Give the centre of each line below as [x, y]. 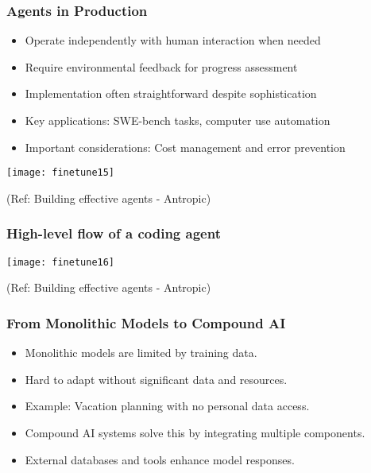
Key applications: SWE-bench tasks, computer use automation [178, 120]
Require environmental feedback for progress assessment [161, 66]
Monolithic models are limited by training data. [141, 353]
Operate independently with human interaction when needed [173, 40]
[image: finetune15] [61, 173]
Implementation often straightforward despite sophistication [171, 93]
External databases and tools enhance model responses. [160, 459]
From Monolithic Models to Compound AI [146, 322]
